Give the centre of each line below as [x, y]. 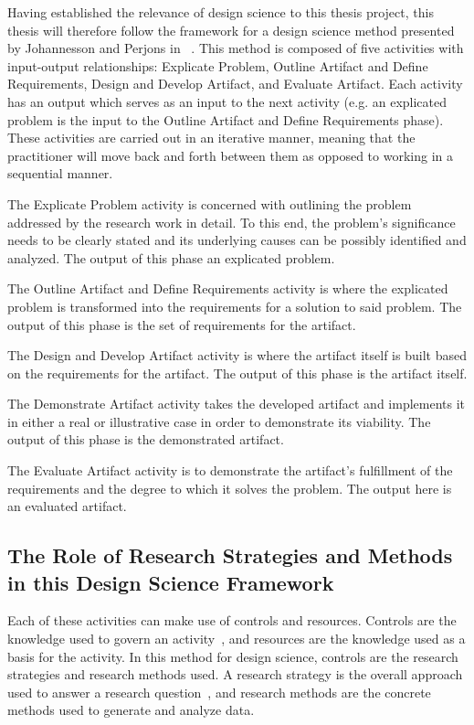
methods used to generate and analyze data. [131, 710]
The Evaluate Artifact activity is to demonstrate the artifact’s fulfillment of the [230, 470]
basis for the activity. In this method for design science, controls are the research [233, 656]
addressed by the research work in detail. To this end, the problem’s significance [232, 222]
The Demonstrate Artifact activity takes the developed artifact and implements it [237, 404]
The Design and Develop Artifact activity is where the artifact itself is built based [237, 355]
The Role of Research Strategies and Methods [230, 555]
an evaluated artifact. [67, 506]
